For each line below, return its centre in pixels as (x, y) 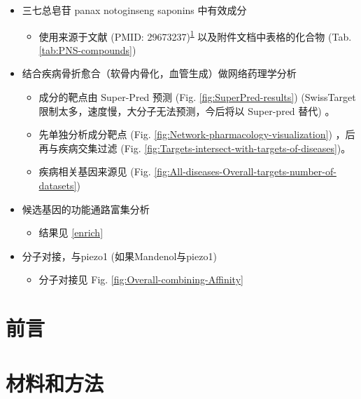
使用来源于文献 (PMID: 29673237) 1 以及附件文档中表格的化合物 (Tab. (195, 35)
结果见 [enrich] (71, 232)
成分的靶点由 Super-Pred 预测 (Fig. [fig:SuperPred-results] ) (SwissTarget (197, 97)
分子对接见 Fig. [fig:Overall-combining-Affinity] (141, 279)
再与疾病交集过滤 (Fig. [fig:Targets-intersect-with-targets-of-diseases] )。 (195, 148)
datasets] (58, 185)
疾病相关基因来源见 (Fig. (95, 171)
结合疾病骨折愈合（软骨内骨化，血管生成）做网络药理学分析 (159, 73)
